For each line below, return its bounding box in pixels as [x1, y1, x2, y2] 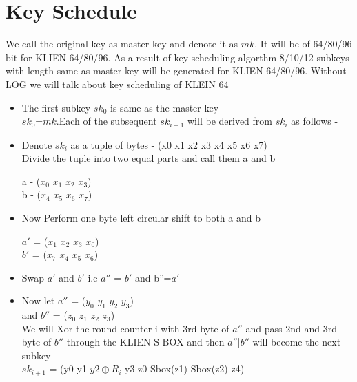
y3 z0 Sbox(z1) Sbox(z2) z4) [125, 361, 245, 376]
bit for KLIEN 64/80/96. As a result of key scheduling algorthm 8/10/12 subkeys [6, 50, 349, 64]
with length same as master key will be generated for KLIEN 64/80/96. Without [6, 63, 347, 78]
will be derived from [187, 114, 272, 128]
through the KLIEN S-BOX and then [66, 335, 225, 349]
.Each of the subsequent [56, 114, 157, 128]
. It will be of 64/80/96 [254, 36, 352, 51]
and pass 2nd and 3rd [245, 321, 337, 335]
